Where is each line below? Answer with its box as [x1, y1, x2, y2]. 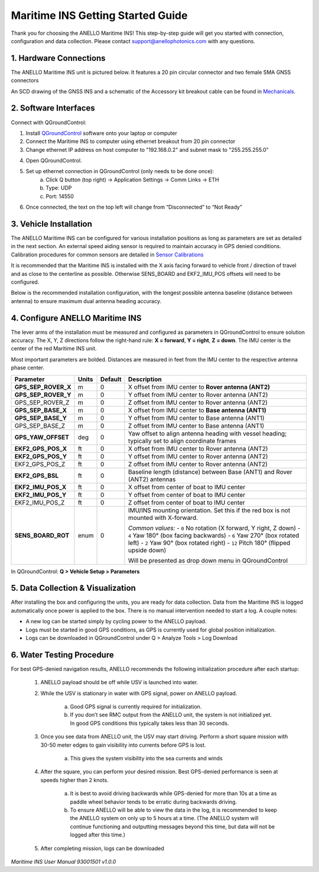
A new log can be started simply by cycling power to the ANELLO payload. [25, 618, 207, 625]
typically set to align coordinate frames [128, 437, 237, 445]
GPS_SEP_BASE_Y [14, 414, 67, 422]
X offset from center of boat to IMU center [128, 483, 246, 491]
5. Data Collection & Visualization [11, 583, 136, 593]
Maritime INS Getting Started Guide [11, 9, 188, 22]
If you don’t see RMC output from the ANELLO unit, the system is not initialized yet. [70, 711, 272, 718]
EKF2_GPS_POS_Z [14, 460, 66, 468]
